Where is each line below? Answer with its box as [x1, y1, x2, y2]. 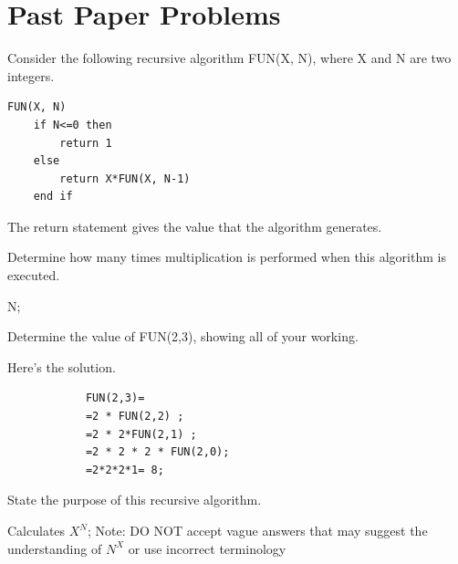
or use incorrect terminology [128, 538, 286, 558]
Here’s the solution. [7, 357, 116, 376]
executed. [7, 266, 60, 285]
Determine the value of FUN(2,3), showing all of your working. [7, 327, 359, 346]
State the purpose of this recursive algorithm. [7, 490, 262, 509]
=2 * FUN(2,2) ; [85, 410, 184, 423]
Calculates [7, 521, 66, 539]
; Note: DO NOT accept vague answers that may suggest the [87, 521, 428, 539]
